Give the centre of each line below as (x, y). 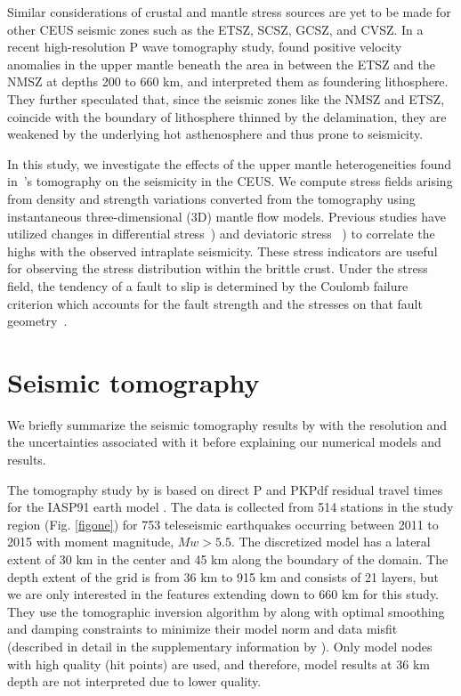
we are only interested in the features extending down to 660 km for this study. (223, 594)
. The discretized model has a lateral (331, 542)
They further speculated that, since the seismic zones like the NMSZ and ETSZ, (226, 98)
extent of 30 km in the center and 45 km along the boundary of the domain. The (228, 558)
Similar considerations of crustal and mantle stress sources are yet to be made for (229, 12)
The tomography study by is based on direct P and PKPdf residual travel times (225, 489)
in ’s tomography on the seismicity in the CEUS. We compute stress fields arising (230, 181)
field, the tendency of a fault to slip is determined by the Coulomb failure (208, 285)
